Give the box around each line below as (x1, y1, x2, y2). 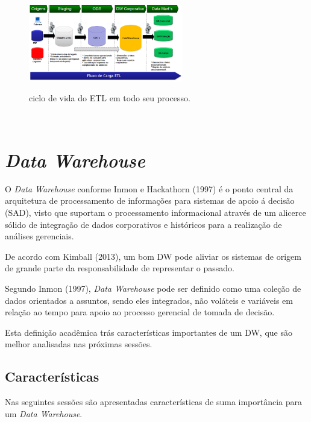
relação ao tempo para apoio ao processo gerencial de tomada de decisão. (5, 306, 275, 318)
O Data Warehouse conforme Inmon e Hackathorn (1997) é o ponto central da (5, 182, 294, 195)
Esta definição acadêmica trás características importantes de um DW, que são (5, 326, 292, 338)
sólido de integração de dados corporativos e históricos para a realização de (5, 218, 282, 230)
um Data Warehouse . (5, 407, 83, 420)
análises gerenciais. (5, 230, 74, 242)
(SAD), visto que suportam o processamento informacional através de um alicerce (5, 206, 306, 218)
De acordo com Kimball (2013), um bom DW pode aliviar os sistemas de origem (5, 250, 301, 262)
